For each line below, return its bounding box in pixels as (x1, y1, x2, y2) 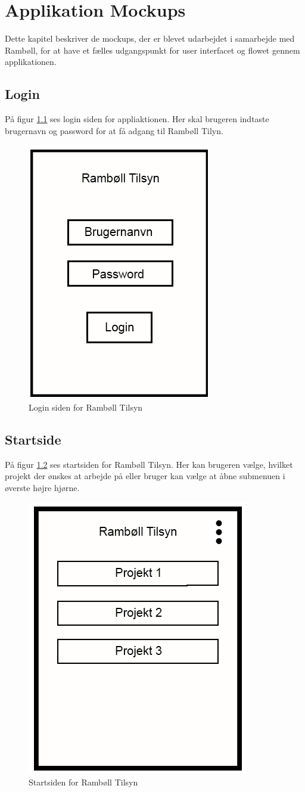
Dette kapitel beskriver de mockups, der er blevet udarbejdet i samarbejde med (5, 32, 295, 45)
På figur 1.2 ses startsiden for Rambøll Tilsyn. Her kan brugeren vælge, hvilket (5, 458, 293, 470)
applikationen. (5, 55, 57, 68)
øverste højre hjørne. (5, 481, 80, 493)
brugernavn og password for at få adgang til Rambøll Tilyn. (5, 124, 223, 136)
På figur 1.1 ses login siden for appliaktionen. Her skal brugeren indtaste (5, 113, 269, 125)
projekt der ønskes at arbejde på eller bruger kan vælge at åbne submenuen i (5, 470, 285, 482)
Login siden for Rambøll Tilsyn (29, 400, 143, 413)
